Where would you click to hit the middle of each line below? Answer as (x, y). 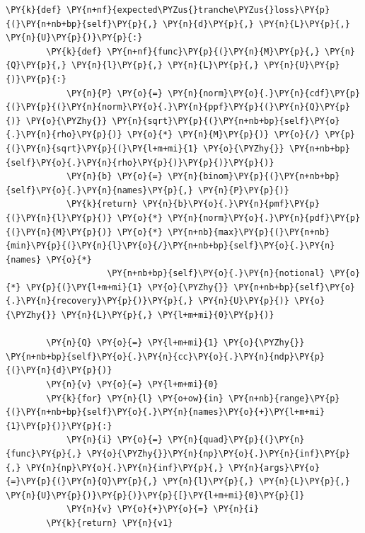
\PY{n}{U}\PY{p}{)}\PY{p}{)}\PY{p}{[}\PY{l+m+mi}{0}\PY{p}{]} (155, 495)
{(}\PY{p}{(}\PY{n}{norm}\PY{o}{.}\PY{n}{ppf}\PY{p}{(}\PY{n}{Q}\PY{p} (178, 107)
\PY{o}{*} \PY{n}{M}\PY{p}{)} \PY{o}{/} (223, 135)
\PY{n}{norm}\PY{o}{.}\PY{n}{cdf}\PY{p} (264, 93)
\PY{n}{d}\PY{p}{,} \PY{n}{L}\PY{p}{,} (256, 24)
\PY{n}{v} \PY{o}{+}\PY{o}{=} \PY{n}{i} (162, 509)
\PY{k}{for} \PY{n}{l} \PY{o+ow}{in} (135, 398)
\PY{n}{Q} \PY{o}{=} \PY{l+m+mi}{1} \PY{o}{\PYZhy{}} (175, 343)
